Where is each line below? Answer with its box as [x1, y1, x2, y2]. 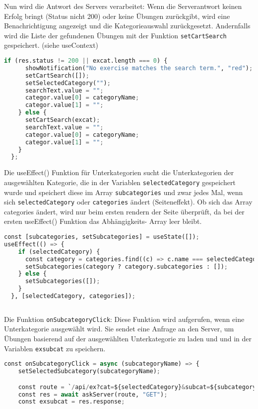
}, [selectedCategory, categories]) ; [11, 293, 135, 300]
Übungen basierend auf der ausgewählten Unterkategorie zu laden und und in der [4, 333, 252, 344]
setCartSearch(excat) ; [25, 116, 100, 124]
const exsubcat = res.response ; [18, 398, 125, 406]
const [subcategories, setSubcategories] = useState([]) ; [4, 233, 199, 241]
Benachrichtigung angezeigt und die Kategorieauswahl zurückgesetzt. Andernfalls [4, 20, 251, 31]
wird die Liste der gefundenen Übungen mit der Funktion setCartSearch [4, 30, 227, 40]
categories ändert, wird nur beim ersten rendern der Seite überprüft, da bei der [4, 206, 245, 216]
